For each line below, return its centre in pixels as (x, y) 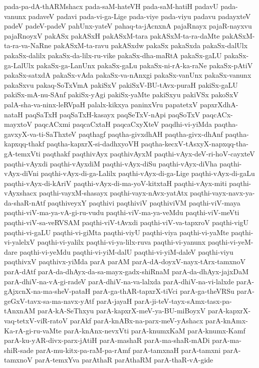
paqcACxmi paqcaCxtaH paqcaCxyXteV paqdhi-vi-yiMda (123, 124)
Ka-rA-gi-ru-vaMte (33, 330)
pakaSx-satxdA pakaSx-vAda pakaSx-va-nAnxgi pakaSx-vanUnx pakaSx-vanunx (128, 75)
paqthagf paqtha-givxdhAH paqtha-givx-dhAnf (151, 134)
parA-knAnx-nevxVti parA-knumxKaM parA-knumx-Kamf (155, 330)
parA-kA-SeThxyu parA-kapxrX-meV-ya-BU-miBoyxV (121, 311)
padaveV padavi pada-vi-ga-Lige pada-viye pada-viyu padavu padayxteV (140, 16)
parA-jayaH (114, 301)
